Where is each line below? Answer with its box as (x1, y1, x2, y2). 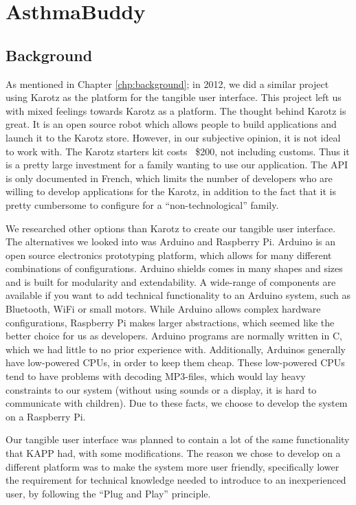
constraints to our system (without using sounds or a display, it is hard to (5, 382, 317, 396)
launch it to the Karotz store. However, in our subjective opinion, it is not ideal (5, 130, 341, 144)
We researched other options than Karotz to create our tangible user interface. (5, 221, 336, 235)
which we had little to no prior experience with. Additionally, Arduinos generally (5, 341, 346, 356)
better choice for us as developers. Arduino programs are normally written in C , (5, 328, 342, 343)
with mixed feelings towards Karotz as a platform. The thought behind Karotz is (5, 103, 346, 117)
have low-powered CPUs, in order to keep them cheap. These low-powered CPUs (5, 355, 345, 370)
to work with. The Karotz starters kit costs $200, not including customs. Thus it (5, 144, 350, 158)
